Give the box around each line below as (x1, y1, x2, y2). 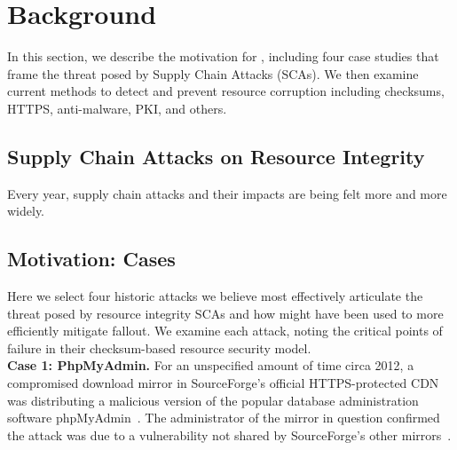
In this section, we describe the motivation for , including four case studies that (7, 47, 439, 66)
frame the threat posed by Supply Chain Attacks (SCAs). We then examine (7, 64, 419, 83)
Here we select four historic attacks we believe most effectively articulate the (7, 287, 423, 305)
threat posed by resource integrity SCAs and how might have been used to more (7, 304, 444, 322)
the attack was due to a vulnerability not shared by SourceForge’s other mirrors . (7, 425, 452, 444)
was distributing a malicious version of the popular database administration (7, 391, 419, 409)
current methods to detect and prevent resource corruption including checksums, (7, 82, 445, 100)
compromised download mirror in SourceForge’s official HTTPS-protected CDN (7, 374, 439, 392)
